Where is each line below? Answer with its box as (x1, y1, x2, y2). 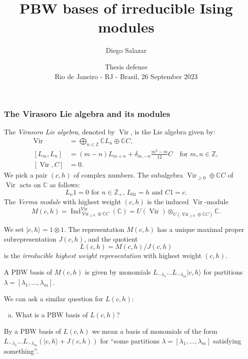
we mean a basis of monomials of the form (92, 326, 217, 336)
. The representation (64, 224, 125, 234)
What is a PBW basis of (15, 310, 88, 320)
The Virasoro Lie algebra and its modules (4, 108, 170, 120)
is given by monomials (85, 266, 151, 277)
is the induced (147, 196, 189, 207)
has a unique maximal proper (157, 224, 245, 234)
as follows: (50, 179, 80, 189)
